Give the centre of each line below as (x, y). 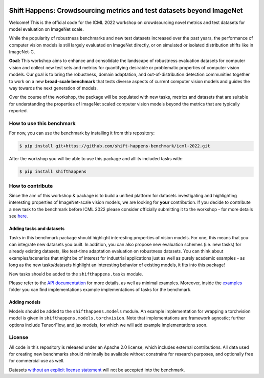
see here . (19, 216)
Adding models (25, 302)
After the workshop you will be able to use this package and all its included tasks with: (96, 159)
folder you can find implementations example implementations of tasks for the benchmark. (100, 290)
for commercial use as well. (37, 361)
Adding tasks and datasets (37, 229)
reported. (18, 111)
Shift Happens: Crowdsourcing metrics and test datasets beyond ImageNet (126, 10)
